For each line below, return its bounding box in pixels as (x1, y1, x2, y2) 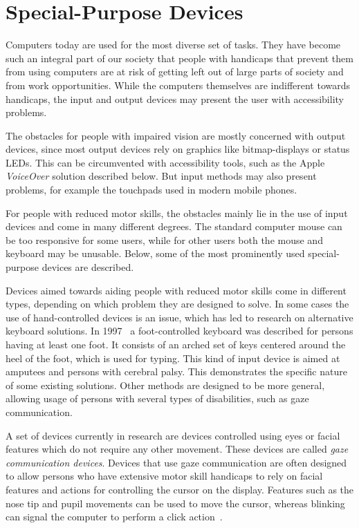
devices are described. (42, 260, 134, 274)
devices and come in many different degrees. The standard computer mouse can (6, 219, 342, 234)
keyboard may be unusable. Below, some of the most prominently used (6, 246, 305, 261)
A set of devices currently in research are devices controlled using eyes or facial (6, 428, 340, 442)
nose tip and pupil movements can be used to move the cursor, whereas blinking (6, 496, 345, 510)
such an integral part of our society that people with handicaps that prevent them (6, 50, 353, 65)
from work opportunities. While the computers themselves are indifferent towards (6, 77, 351, 92)
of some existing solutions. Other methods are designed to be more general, (6, 377, 325, 392)
